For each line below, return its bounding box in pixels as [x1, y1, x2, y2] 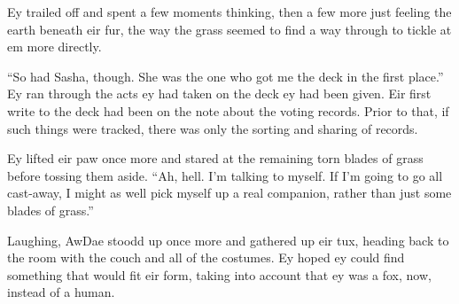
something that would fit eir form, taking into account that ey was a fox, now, [7, 265, 432, 284]
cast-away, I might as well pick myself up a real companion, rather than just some [7, 183, 452, 202]
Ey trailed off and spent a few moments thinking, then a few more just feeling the [7, 3, 452, 20]
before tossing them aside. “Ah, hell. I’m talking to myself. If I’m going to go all [7, 166, 443, 184]
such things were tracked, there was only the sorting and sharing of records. [7, 119, 418, 137]
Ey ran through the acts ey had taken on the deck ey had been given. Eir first [7, 84, 432, 103]
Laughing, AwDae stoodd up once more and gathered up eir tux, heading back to [7, 230, 449, 249]
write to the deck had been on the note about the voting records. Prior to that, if [7, 101, 449, 120]
